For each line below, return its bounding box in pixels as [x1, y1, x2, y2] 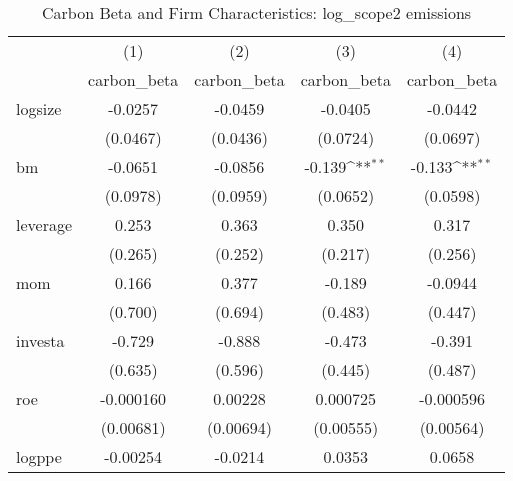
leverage [16, 213, 73, 236]
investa [16, 329, 65, 352]
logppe [16, 445, 62, 468]
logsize [16, 97, 62, 120]
